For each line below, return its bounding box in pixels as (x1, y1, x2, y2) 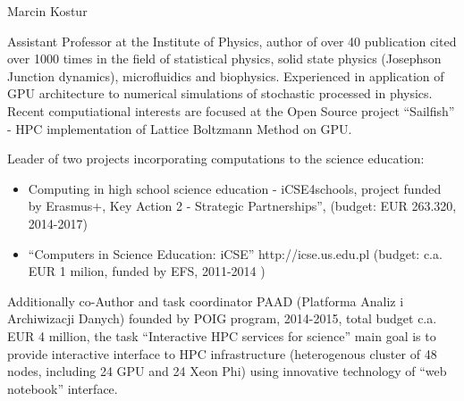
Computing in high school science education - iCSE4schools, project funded (28, 179, 442, 197)
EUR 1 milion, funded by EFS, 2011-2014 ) (28, 262, 266, 280)
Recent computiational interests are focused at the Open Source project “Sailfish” (7, 101, 455, 120)
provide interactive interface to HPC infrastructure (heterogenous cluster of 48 (7, 344, 437, 363)
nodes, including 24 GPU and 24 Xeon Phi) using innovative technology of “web (7, 362, 447, 380)
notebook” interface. (7, 379, 118, 397)
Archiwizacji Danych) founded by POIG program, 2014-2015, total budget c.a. (7, 309, 437, 328)
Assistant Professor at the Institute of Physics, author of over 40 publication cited (7, 31, 457, 50)
